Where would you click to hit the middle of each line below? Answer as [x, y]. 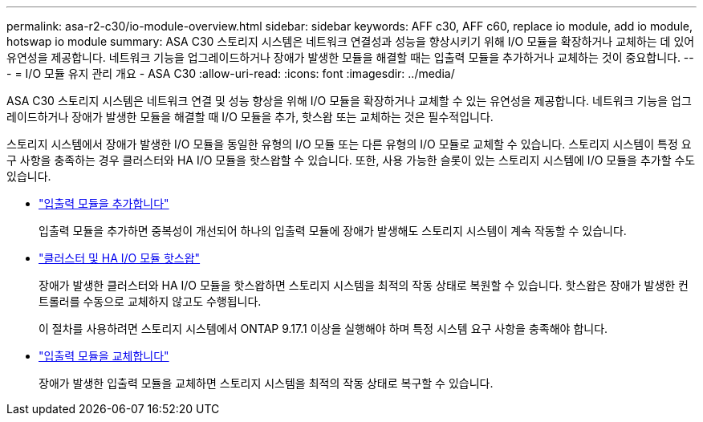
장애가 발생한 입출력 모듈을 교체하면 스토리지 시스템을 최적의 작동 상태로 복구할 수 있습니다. [266, 383]
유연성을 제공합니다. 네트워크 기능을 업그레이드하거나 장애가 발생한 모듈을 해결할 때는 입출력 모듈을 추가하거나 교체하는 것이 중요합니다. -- [350, 57]
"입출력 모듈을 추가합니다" [104, 203]
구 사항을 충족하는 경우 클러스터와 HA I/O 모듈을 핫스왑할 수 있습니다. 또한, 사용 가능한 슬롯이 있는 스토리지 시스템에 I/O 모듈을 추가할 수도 [351, 160]
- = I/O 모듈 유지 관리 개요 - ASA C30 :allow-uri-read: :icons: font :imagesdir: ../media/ [231, 73]
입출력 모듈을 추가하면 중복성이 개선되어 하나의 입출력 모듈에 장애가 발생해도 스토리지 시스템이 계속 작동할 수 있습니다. [333, 231]
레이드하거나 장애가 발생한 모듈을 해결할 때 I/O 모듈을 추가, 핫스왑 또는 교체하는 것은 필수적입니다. [250, 117]
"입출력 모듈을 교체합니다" [104, 356]
